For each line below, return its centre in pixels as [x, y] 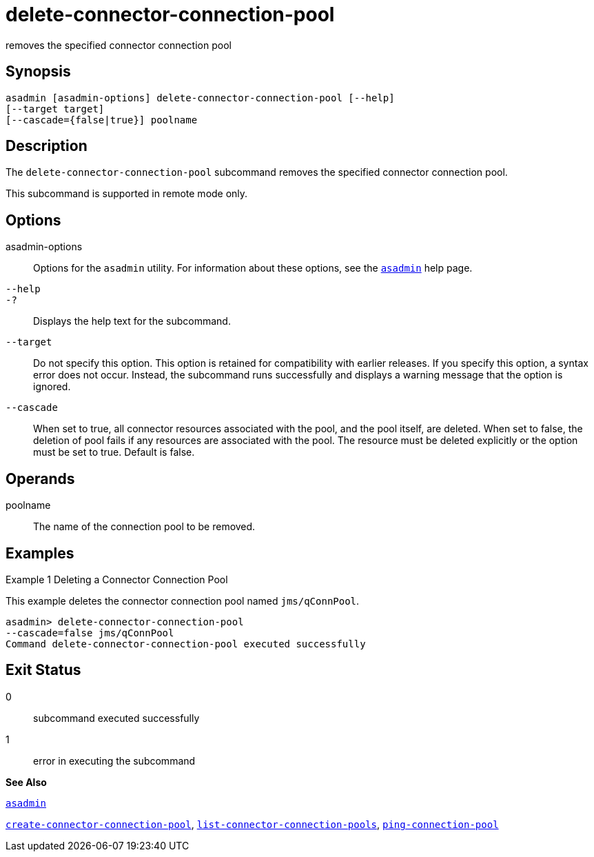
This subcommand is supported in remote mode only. [127, 194]
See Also [26, 782]
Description [47, 146]
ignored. [52, 387]
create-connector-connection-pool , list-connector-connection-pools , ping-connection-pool [252, 824]
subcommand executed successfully [116, 718]
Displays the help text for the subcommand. [132, 321]
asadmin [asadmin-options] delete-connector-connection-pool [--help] [200, 98]
